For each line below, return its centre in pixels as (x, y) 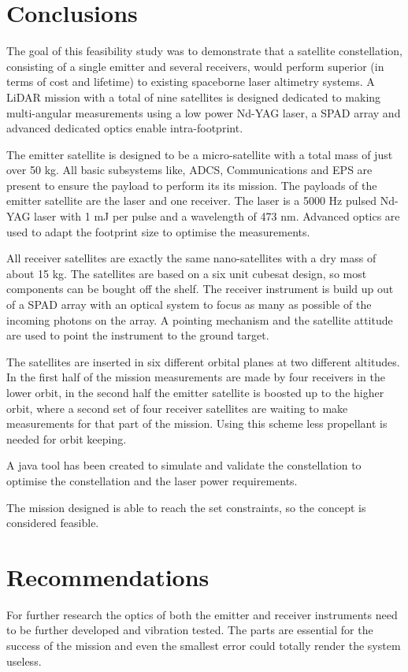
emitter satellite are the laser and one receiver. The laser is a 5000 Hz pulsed (191, 200)
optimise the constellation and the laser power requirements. (152, 480)
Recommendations (108, 576)
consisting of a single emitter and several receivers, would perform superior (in (195, 66)
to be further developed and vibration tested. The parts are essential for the (190, 630)
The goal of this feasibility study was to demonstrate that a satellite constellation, (205, 51)
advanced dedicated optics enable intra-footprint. (125, 128)
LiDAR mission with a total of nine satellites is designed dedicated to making (194, 97)
